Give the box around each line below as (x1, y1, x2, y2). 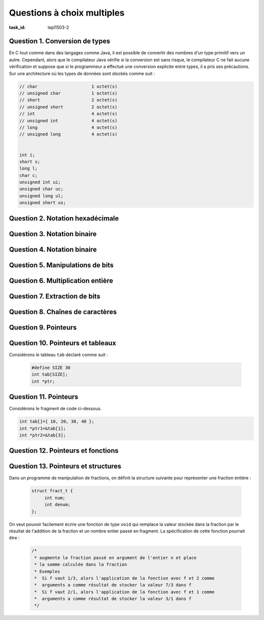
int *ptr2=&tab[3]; (19, 432, 66, 438)
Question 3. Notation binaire (9, 230, 97, 238)
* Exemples (34, 569, 61, 574)
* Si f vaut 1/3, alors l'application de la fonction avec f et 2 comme (34, 575, 215, 581)
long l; (19, 166, 38, 171)
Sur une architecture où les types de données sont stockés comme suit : (9, 70, 155, 76)
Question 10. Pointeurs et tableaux (9, 339, 116, 347)
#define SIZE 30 (31, 365, 71, 370)
